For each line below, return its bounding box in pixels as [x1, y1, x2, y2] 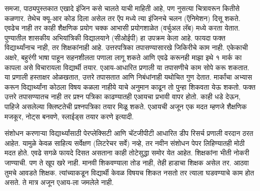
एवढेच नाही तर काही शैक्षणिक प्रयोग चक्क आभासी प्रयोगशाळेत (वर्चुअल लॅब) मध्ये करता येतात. [5, 23, 240, 33]
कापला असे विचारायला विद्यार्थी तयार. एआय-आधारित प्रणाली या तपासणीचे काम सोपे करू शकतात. [5, 62, 249, 72]
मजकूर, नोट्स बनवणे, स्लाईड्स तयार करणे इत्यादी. [5, 111, 134, 121]
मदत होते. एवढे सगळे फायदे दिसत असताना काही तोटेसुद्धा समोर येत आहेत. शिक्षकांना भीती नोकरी [5, 147, 249, 158]
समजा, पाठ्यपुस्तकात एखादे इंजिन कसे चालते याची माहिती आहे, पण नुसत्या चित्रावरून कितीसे [5, 3, 240, 13]
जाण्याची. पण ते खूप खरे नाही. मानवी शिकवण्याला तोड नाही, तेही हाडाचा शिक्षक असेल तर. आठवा [5, 157, 249, 167]
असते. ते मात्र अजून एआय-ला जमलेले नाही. [5, 177, 114, 187]
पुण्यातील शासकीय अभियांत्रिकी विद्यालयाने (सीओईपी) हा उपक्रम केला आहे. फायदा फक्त [5, 32, 225, 43]
